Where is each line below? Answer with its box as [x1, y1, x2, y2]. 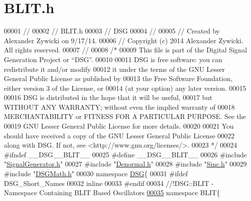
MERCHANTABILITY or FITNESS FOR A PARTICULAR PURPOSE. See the [4, 111, 246, 121]
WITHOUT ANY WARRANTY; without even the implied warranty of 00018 [4, 101, 235, 112]
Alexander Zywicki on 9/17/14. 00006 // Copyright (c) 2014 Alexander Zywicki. [4, 35, 244, 45]
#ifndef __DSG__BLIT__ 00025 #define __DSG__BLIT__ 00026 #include [4, 149, 247, 159]
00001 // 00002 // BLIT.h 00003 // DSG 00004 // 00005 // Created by [4, 26, 220, 36]
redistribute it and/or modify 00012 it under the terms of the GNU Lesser [4, 64, 225, 74]
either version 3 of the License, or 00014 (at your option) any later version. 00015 [4, 83, 247, 93]
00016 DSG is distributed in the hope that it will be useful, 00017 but [4, 92, 213, 102]
